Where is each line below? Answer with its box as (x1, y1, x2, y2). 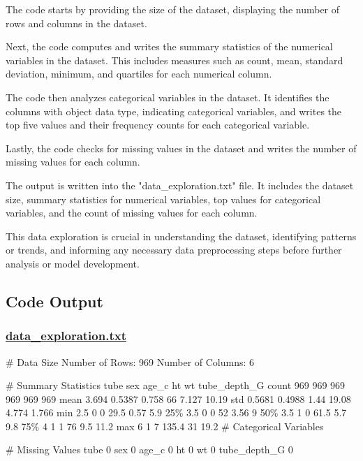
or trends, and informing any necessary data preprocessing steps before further (6, 242, 342, 257)
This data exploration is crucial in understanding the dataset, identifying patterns (6, 228, 357, 243)
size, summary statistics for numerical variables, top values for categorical (6, 191, 321, 206)
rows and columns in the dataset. (6, 15, 147, 30)
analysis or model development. (6, 256, 140, 270)
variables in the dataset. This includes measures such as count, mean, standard (6, 52, 343, 67)
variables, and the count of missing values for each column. (6, 205, 258, 220)
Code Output (6, 290, 103, 312)
